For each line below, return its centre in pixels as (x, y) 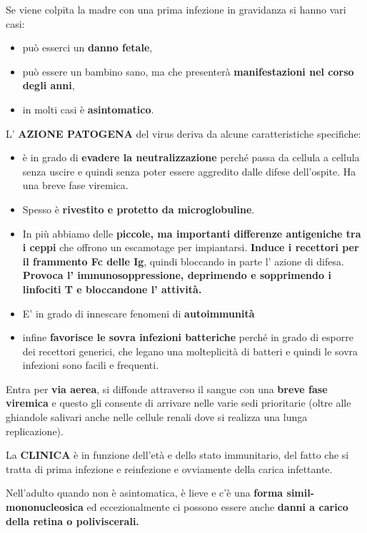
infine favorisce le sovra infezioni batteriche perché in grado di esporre (188, 337)
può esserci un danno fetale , (87, 47)
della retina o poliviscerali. (72, 521)
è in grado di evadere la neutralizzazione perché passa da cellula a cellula (191, 157)
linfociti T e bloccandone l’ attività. (112, 289)
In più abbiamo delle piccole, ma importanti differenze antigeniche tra (192, 233)
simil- (301, 493)
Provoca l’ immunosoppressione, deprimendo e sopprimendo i (177, 275)
